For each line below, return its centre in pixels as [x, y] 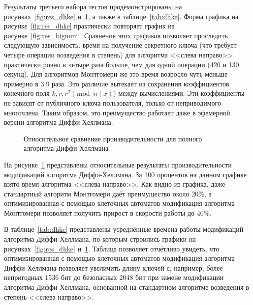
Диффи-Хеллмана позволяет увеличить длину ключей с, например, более [113, 267]
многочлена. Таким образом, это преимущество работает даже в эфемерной [117, 112]
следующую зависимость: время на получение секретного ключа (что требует [120, 45]
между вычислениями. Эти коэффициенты [181, 93]
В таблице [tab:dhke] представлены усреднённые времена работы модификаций [124, 229]
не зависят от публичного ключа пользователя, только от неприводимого [112, 102]
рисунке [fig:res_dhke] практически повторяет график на [89, 26]
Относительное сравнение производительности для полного [113, 138]
